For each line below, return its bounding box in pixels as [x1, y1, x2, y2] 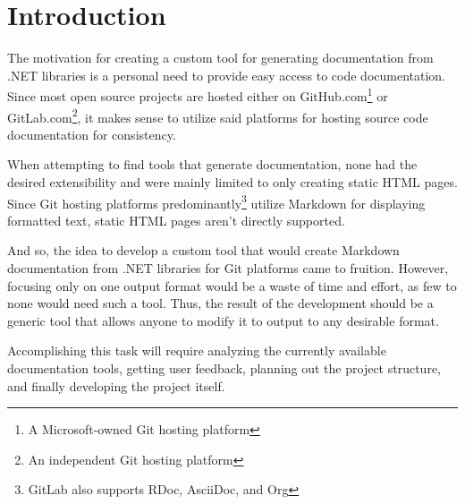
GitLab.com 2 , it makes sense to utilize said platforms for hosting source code [7, 105, 428, 126]
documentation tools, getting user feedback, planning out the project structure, [7, 359, 441, 377]
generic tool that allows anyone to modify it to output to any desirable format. [7, 311, 439, 329]
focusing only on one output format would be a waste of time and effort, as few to [7, 276, 457, 295]
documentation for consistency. [7, 124, 176, 143]
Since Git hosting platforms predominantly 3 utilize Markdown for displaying [7, 191, 426, 212]
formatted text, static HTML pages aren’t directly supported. [7, 210, 345, 229]
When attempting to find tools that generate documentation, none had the [7, 155, 418, 174]
